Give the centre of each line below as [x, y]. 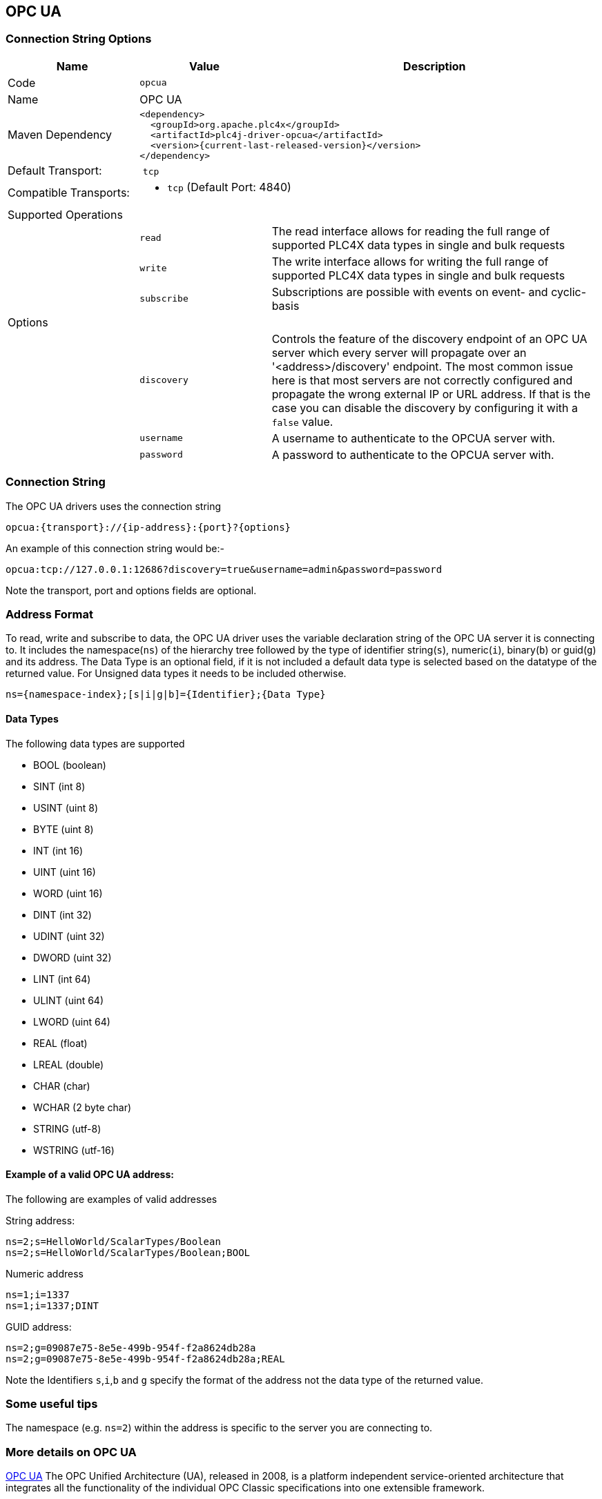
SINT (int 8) [59, 786]
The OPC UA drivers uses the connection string [114, 506]
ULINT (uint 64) [69, 1000]
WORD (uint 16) [68, 893]
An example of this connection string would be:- [115, 548]
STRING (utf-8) [67, 1128]
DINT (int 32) [62, 914]
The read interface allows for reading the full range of [411, 231]
